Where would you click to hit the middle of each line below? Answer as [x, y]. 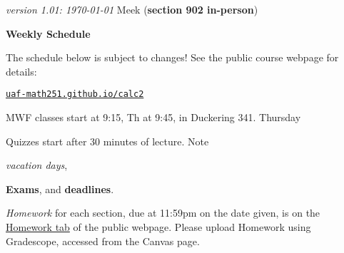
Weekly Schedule [48, 33]
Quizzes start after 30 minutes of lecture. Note [107, 141]
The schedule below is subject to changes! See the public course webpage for [172, 57]
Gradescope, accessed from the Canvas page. [103, 241]
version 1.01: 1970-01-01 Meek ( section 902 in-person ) [132, 9]
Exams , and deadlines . [60, 189]
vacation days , [37, 165]
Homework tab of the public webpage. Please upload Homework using [158, 227]
